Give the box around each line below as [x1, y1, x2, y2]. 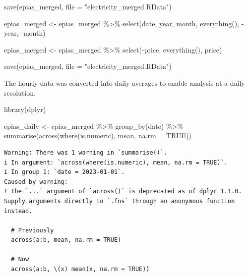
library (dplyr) [4, 104, 46, 114]
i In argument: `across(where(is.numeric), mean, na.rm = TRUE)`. [4, 159, 228, 166]
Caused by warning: [4, 178, 68, 185]
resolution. [4, 87, 36, 98]
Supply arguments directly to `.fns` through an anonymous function [4, 197, 235, 205]
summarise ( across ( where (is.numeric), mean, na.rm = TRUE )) [4, 130, 191, 141]
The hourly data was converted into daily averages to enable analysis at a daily [4, 77, 245, 88]
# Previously [11, 226, 54, 234]
